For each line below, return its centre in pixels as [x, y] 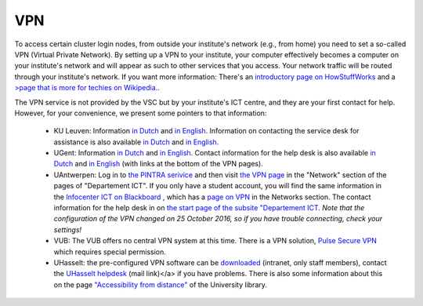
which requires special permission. [110, 252]
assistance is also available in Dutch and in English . [136, 142]
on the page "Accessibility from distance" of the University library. [161, 284]
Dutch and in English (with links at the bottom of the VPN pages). [159, 164]
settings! [68, 229]
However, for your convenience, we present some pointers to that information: [141, 113]
